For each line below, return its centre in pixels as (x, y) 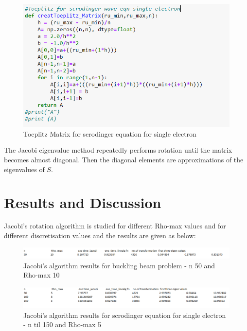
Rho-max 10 (42, 275)
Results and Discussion (83, 202)
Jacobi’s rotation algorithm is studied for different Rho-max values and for (115, 226)
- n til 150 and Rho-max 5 (62, 324)
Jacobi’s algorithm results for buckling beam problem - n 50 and (119, 265)
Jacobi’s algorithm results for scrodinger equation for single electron (125, 315)
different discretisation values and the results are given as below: (100, 235)
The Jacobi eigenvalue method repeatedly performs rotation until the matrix (118, 150)
